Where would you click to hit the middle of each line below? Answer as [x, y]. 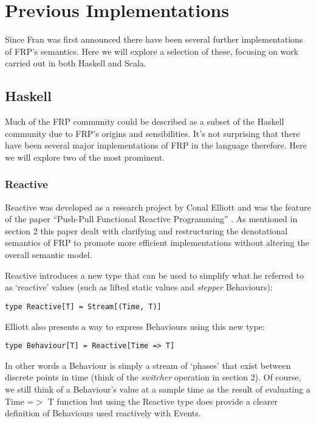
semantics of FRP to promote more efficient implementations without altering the [157, 243]
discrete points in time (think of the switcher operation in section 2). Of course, [153, 377]
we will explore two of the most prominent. [85, 157]
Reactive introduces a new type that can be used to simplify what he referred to [154, 275]
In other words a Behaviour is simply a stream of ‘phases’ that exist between [148, 365]
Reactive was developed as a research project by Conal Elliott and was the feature [158, 207]
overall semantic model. [49, 255]
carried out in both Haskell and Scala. [76, 63]
